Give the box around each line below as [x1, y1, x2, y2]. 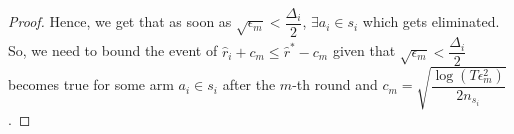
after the [222, 74, 276, 95]
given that [332, 40, 396, 61]
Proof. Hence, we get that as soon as [8, 11, 232, 32]
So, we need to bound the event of [8, 40, 218, 61]
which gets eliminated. [362, 11, 500, 32]
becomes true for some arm [8, 74, 174, 95]
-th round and [292, 74, 378, 95]
